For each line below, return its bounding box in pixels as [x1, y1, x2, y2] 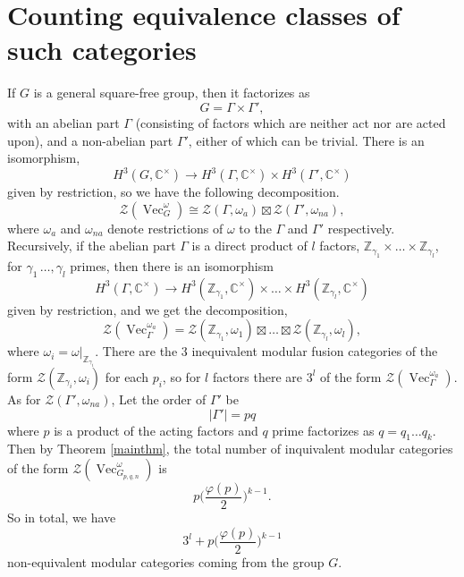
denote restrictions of [107, 218, 224, 237]
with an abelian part [7, 113, 120, 132]
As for [7, 389, 41, 408]
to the [239, 218, 272, 237]
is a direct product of [191, 236, 308, 255]
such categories [7, 31, 197, 68]
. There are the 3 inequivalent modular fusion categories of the [95, 342, 438, 361]
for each [105, 367, 148, 386]
